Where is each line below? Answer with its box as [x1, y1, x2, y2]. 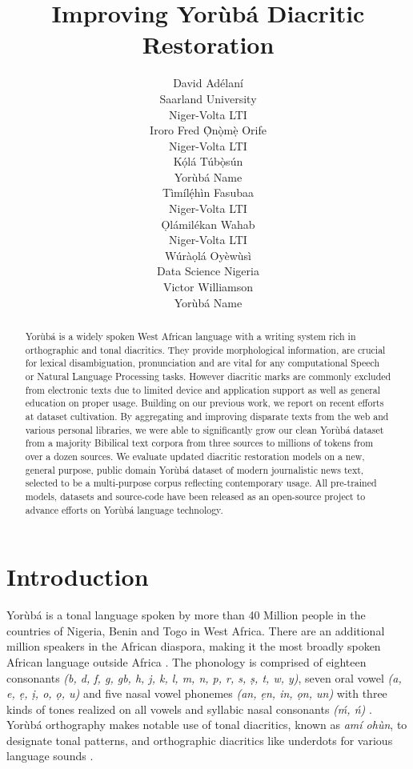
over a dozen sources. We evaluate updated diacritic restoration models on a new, [25, 449, 365, 463]
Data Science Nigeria [157, 262, 259, 279]
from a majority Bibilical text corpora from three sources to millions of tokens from [25, 436, 374, 450]
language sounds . [6, 747, 94, 764]
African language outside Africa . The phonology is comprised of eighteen [6, 653, 367, 670]
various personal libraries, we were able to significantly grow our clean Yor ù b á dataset [25, 423, 384, 436]
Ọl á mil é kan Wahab [161, 215, 255, 232]
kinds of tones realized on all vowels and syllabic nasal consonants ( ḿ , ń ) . [6, 700, 372, 717]
